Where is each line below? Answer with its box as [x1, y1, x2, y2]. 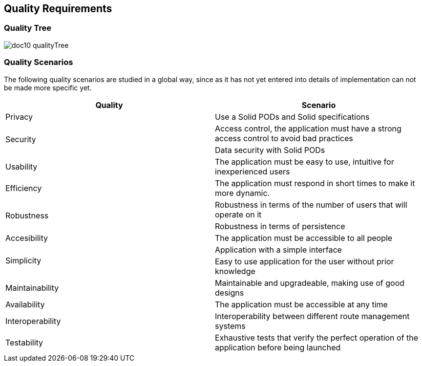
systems [215, 321, 246, 331]
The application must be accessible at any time [215, 299, 388, 309]
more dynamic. [215, 188, 270, 198]
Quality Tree [4, 23, 52, 33]
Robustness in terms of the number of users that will [215, 199, 407, 210]
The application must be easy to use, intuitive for [215, 156, 394, 167]
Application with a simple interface [215, 244, 342, 255]
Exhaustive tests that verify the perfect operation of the [215, 332, 419, 343]
